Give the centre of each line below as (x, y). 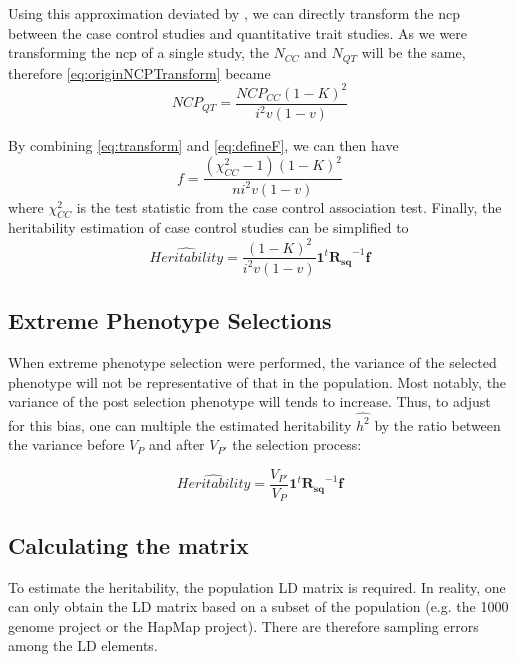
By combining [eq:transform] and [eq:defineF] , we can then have (203, 145)
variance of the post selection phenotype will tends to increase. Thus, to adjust (249, 401)
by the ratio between (437, 424)
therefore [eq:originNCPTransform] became (139, 72)
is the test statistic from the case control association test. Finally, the (289, 206)
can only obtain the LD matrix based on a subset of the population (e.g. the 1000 (258, 606)
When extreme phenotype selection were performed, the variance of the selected (252, 362)
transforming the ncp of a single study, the (138, 52)
